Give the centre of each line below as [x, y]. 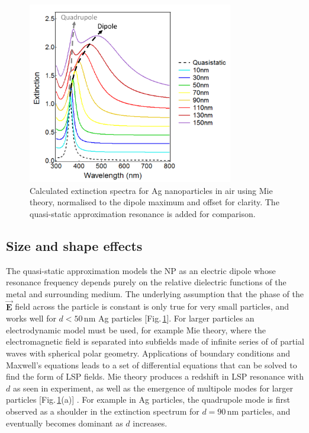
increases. [150, 423]
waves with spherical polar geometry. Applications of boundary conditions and [148, 353]
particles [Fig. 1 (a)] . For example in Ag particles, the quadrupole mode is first [148, 399]
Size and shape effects [74, 245]
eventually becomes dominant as [65, 423]
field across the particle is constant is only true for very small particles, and [152, 306]
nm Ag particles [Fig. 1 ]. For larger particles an [169, 318]
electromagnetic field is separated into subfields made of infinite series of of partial [155, 341]
